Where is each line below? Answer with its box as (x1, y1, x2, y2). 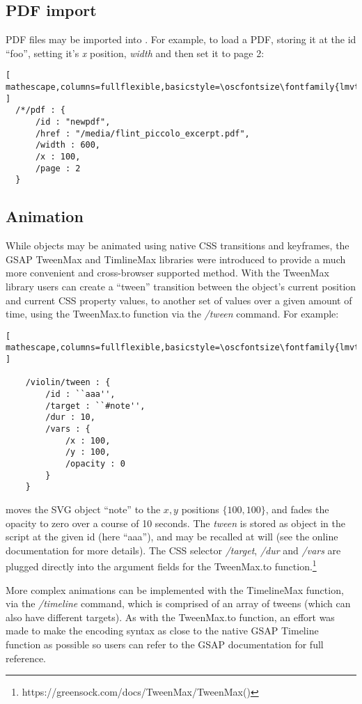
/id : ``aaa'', (45, 389, 116, 399)
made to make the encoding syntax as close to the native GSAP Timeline (6, 623, 319, 638)
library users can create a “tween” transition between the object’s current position (6, 279, 356, 293)
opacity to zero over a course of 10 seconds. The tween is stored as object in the (6, 515, 345, 530)
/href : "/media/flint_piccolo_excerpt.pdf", (35, 128, 250, 139)
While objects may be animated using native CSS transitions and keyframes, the (6, 238, 349, 253)
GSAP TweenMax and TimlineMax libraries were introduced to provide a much (6, 251, 346, 266)
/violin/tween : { (25, 377, 111, 388)
